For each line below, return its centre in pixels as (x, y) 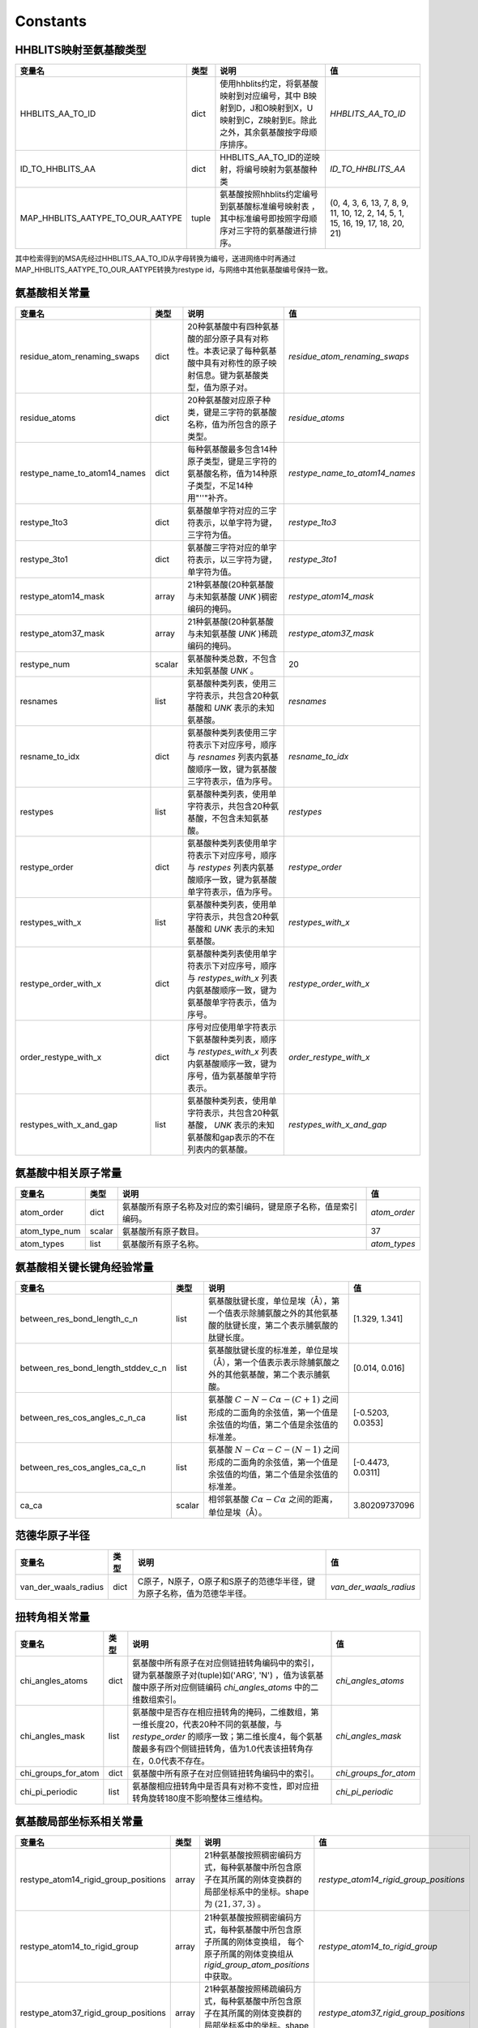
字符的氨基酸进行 (277, 231)
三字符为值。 (212, 535)
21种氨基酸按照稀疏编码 (249, 1989)
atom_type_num (50, 1231)
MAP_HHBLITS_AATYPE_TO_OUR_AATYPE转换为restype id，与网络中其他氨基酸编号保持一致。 (173, 270)
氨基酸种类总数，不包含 (232, 659)
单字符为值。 (212, 572)
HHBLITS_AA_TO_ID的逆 (266, 157)
